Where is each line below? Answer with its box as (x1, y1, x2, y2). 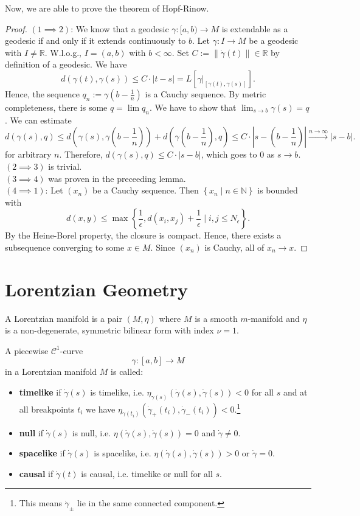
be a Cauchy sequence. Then (92, 184, 199, 197)
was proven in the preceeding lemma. (48, 172, 186, 184)
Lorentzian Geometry (5, 276, 189, 301)
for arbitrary (5, 148, 52, 161)
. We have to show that (150, 100, 237, 113)
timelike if (19, 386, 61, 399)
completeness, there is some (5, 100, 108, 113)
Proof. (5, 22, 27, 35)
